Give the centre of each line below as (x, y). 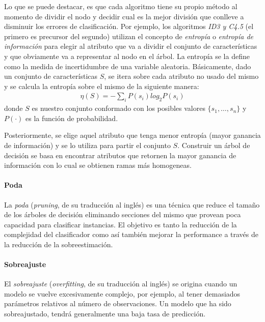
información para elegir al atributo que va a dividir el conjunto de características (131, 46)
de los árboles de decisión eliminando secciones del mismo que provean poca (123, 214)
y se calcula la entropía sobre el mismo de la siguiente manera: (102, 86)
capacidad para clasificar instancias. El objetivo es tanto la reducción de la (121, 224)
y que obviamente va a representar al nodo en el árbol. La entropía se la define (127, 56)
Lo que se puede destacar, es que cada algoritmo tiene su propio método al (121, 6)
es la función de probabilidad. (72, 118)
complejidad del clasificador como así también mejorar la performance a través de (131, 234)
